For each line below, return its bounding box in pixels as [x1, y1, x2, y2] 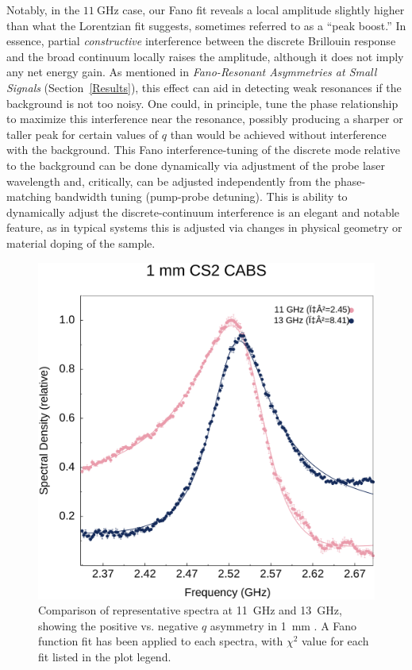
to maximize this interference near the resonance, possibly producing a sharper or [6, 110, 403, 127]
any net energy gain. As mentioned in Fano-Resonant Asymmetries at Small [6, 64, 377, 80]
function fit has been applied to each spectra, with [38, 633, 283, 649]
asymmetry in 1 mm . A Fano [210, 617, 357, 633]
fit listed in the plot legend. [38, 648, 171, 664]
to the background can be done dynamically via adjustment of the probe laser [6, 156, 386, 173]
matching [6, 188, 52, 205]
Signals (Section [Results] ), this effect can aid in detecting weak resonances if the [6, 79, 402, 95]
